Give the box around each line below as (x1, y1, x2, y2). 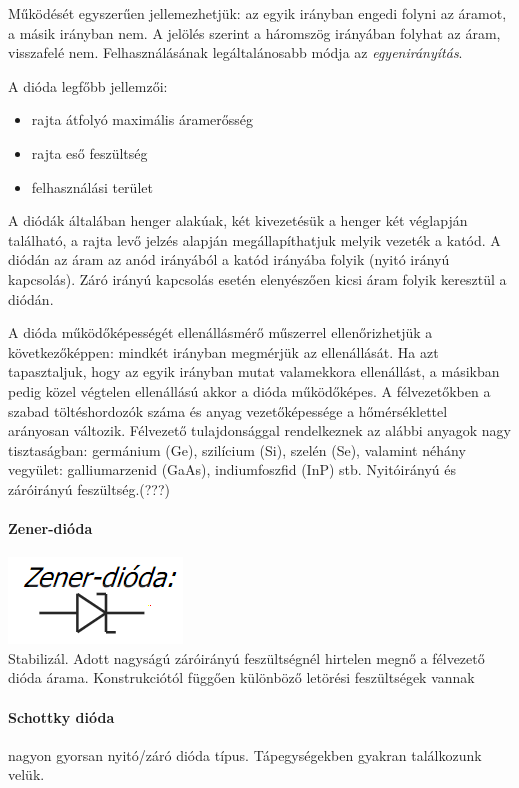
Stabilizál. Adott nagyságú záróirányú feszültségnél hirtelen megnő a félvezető (8, 647, 485, 668)
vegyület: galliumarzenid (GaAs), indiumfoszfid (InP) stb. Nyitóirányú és (8, 459, 456, 480)
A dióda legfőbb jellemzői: (8, 75, 168, 96)
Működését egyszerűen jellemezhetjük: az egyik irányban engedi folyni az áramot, (8, 3, 507, 23)
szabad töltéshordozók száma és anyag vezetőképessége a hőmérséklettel (8, 400, 448, 421)
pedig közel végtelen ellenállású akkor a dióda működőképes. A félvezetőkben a (8, 380, 491, 401)
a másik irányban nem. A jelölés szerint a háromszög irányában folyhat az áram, (8, 22, 501, 43)
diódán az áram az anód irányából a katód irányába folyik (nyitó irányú (8, 249, 450, 270)
